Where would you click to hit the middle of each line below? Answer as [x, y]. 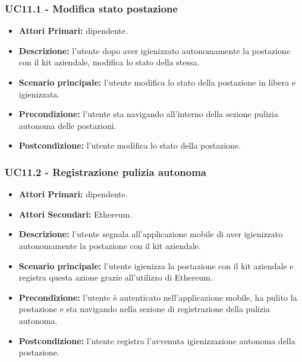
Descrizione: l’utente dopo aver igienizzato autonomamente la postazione [155, 50]
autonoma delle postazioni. [67, 125]
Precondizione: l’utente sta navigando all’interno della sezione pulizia [148, 114]
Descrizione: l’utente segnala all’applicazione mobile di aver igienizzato [151, 234]
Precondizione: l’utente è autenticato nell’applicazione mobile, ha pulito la [158, 297]
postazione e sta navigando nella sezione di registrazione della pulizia [144, 309]
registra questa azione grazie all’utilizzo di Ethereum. [116, 277]
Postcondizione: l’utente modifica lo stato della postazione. [130, 145]
